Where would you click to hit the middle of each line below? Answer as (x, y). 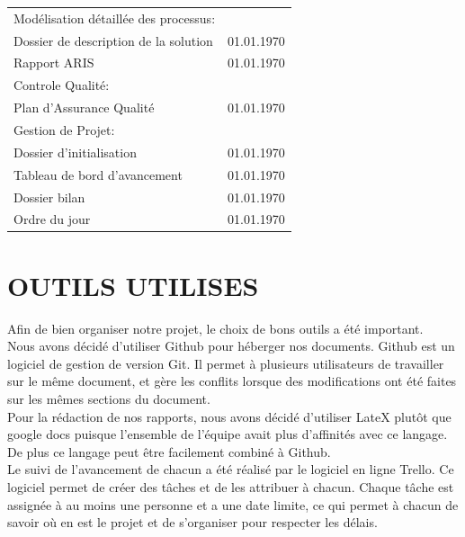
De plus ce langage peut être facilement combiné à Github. (169, 451)
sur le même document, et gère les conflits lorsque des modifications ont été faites (232, 381)
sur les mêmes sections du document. (109, 398)
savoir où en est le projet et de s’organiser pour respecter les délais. (192, 522)
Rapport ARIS (54, 63)
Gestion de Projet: (64, 129)
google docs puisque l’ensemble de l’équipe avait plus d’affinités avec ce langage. (228, 434)
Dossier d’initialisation (75, 152)
